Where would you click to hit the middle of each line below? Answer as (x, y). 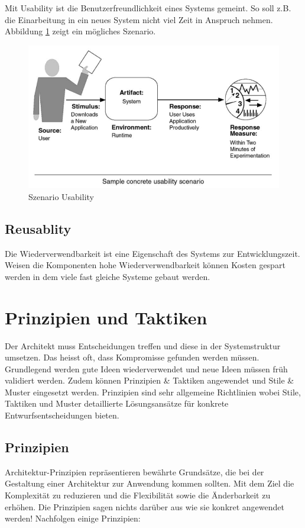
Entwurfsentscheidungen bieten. (62, 415)
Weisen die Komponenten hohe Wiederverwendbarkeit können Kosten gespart (145, 265)
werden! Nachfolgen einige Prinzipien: (73, 518)
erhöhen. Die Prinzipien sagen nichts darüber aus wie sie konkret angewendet (145, 506)
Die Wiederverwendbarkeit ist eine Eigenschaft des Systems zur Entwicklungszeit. (152, 253)
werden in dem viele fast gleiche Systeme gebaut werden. (108, 276)
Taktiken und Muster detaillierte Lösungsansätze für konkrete (117, 403)
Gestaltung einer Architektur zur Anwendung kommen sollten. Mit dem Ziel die (150, 483)
